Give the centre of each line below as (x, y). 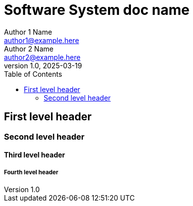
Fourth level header (31, 172)
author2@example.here (42, 57)
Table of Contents (33, 74)
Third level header (35, 155)
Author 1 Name (28, 32)
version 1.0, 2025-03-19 (43, 65)
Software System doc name (97, 10)
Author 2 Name (29, 49)
